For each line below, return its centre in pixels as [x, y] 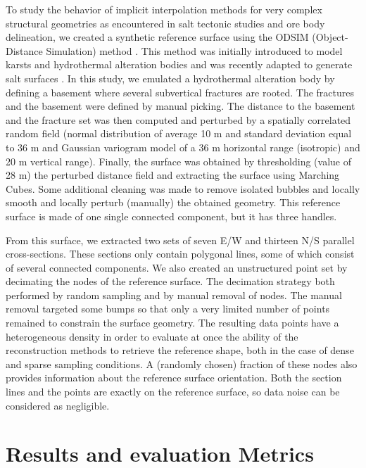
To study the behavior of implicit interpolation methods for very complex [164, 9]
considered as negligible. [58, 405]
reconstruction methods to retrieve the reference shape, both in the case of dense [180, 350]
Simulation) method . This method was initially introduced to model [194, 50]
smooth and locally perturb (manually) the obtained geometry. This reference [173, 202]
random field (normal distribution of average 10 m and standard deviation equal [179, 133]
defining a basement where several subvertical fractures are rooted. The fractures [180, 92]
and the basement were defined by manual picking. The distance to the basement [181, 106]
